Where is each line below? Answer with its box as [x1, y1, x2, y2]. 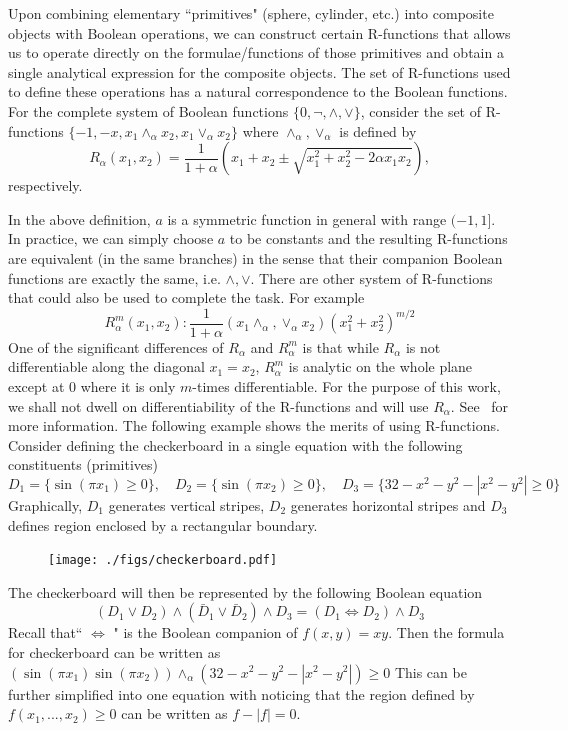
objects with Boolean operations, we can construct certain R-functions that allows [8, 22, 511, 43]
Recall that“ [8, 622, 83, 643]
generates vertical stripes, [108, 494, 265, 515]
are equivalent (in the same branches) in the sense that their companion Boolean [8, 247, 503, 268]
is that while [302, 336, 379, 357]
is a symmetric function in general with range [167, 208, 447, 229]
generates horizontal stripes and [290, 494, 486, 515]
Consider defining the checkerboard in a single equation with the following [8, 434, 463, 455]
